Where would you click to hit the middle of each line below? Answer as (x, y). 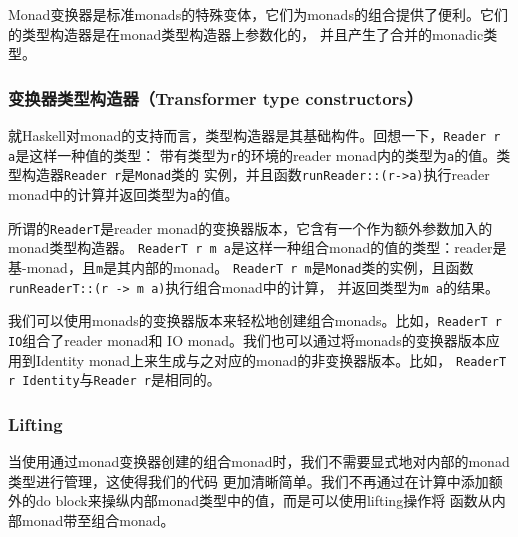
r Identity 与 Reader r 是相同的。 (114, 379)
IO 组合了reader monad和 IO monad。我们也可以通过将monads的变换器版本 (247, 339)
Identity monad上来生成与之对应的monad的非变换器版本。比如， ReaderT (271, 359)
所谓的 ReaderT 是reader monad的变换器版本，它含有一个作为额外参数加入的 (250, 227)
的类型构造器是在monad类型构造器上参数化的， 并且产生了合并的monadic (246, 33)
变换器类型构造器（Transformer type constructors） (216, 97)
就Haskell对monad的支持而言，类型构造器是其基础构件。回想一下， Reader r (254, 135)
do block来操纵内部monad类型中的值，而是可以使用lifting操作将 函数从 (263, 500)
